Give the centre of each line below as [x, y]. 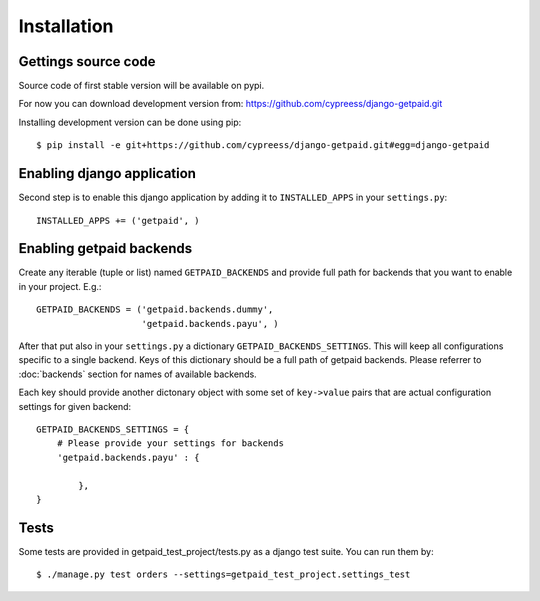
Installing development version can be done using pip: [130, 122]
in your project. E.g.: [60, 286]
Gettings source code [87, 61]
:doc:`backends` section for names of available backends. [137, 374]
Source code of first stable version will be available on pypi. [141, 86]
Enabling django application [107, 173]
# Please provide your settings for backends [170, 443]
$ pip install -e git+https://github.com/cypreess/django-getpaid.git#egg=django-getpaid [263, 145]
